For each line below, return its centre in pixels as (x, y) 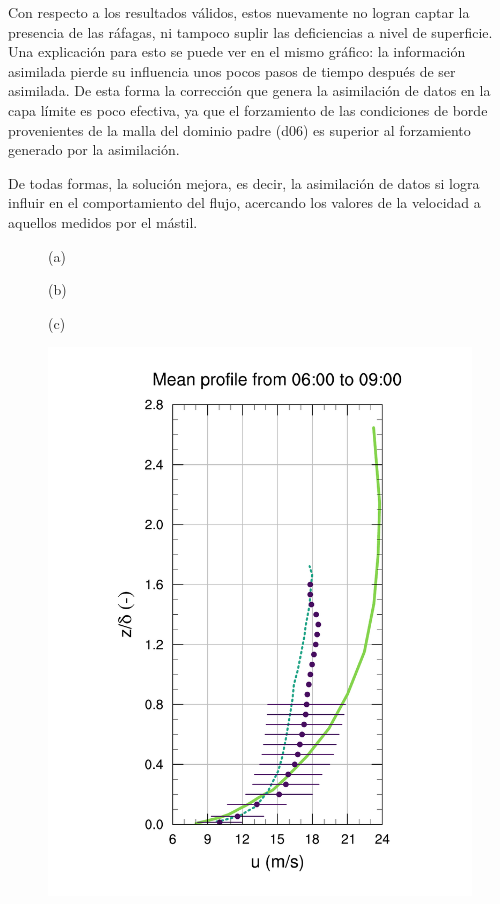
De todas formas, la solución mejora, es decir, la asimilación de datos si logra (244, 182)
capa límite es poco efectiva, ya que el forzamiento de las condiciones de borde (248, 109)
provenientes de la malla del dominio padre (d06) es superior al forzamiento (239, 129)
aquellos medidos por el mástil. (103, 221)
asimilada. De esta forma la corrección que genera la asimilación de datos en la (249, 90)
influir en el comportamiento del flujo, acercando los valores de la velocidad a (244, 202)
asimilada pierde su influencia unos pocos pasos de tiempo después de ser (232, 70)
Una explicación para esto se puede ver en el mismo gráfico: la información (237, 51)
